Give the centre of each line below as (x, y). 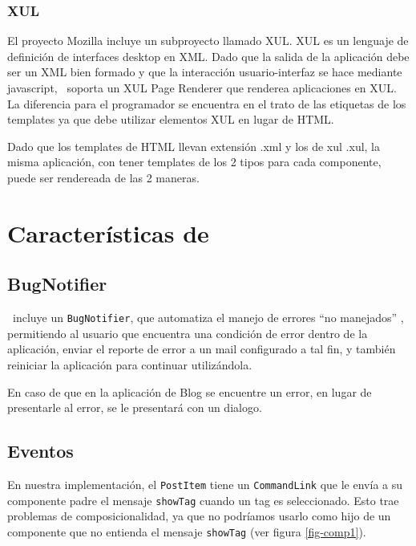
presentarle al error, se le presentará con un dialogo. (135, 407)
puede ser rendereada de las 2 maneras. (103, 177)
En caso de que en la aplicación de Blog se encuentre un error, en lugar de (190, 391)
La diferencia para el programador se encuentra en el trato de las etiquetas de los (207, 103)
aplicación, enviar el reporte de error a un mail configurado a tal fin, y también (202, 349)
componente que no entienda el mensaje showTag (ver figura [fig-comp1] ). (187, 531)
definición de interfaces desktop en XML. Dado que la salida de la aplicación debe (208, 56)
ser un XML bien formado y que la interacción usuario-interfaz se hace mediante (205, 72)
